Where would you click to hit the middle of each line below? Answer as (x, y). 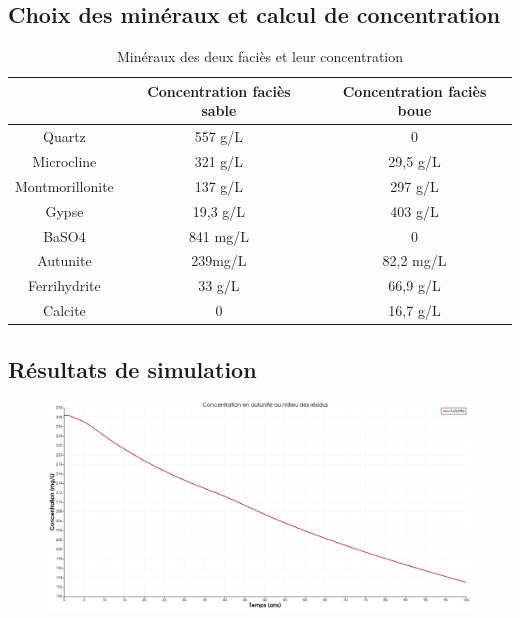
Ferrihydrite (64, 285)
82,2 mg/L (414, 260)
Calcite (64, 310)
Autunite (64, 260)
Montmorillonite (64, 185)
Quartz (64, 136)
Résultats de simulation (132, 368)
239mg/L (219, 260)
